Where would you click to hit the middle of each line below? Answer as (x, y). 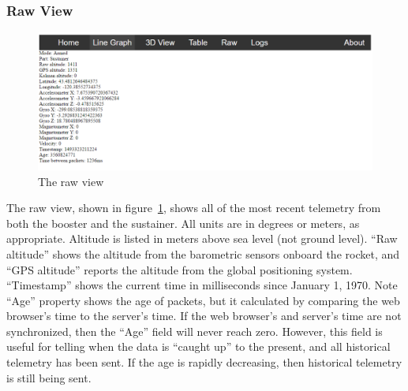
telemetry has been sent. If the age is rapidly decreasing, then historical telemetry (204, 362)
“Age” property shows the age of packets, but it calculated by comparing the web (203, 300)
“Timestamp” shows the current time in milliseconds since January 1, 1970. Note (202, 285)
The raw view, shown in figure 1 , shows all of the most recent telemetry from (194, 208)
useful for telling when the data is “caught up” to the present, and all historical (198, 346)
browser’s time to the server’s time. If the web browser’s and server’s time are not (204, 316)
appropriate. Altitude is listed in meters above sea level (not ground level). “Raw (202, 238)
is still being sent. (49, 377)
